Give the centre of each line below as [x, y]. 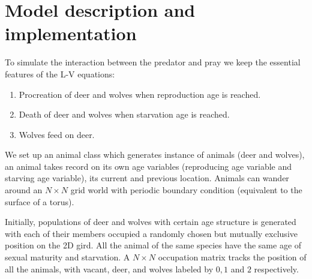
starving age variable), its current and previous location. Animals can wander [147, 178]
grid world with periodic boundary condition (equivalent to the [186, 190]
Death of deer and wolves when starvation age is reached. [124, 114]
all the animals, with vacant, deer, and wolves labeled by [109, 268]
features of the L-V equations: [60, 73]
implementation [71, 33]
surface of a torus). [40, 201]
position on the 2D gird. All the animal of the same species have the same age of [153, 245]
